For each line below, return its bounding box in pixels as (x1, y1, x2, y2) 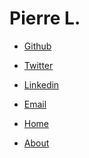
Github (23, 40, 52, 52)
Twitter (23, 59, 54, 71)
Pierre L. (9, 7, 81, 30)
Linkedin (23, 78, 60, 91)
